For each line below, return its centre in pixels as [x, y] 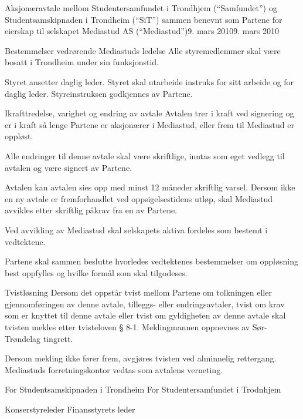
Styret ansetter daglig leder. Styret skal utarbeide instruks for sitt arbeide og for [149, 81]
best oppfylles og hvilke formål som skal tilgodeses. [96, 272]
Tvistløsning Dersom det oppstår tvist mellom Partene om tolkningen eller [138, 292]
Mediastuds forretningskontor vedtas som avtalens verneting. [114, 369]
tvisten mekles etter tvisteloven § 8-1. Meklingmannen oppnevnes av [127, 327]
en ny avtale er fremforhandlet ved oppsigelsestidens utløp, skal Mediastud [139, 198]
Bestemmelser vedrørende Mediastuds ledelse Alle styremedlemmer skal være [143, 50]
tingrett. [58, 338]
